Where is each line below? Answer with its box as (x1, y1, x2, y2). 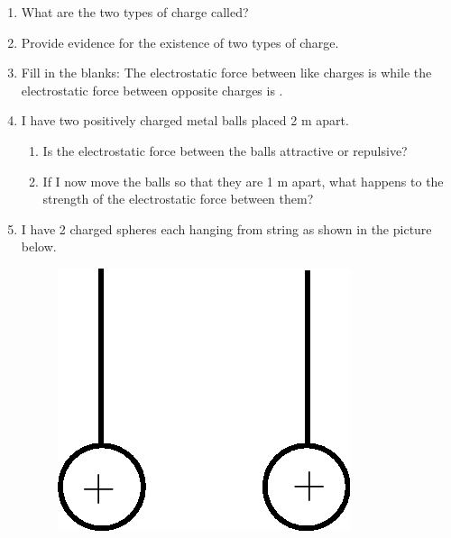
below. (21, 237, 57, 256)
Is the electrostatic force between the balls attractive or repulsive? (42, 141, 408, 160)
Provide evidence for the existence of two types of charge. (21, 32, 339, 51)
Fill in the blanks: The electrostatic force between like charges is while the (21, 63, 432, 82)
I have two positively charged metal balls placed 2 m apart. (21, 111, 349, 130)
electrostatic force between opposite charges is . (21, 80, 283, 99)
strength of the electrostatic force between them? (42, 189, 314, 208)
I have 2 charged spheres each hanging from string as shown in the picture (21, 219, 432, 238)
